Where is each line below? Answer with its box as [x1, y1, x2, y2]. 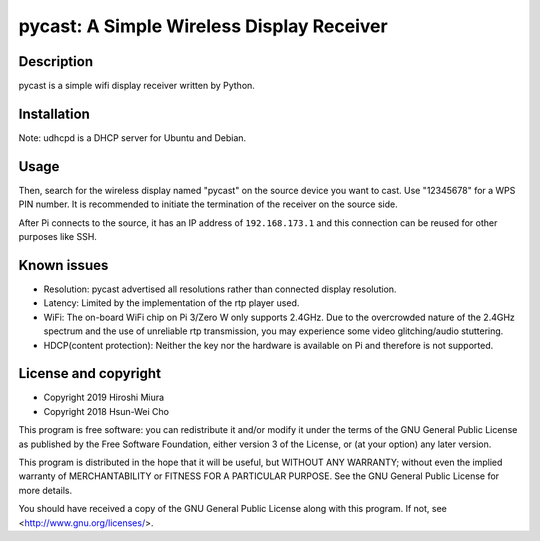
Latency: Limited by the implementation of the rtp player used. [43, 297, 300, 309]
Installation [18, 105, 90, 122]
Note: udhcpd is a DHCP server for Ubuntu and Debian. [18, 131, 247, 144]
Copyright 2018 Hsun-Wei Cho [43, 405, 170, 417]
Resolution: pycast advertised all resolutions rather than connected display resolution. [43, 283, 397, 295]
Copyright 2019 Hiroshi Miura [43, 391, 165, 404]
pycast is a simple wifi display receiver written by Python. [18, 80, 255, 92]
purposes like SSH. [18, 231, 97, 243]
